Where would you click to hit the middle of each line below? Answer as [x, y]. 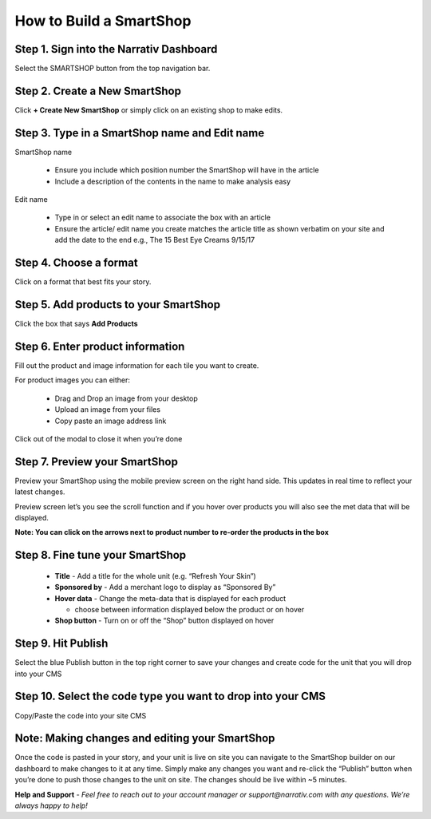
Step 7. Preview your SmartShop [97, 462]
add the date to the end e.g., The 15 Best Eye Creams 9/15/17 [155, 240]
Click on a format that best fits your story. [83, 282]
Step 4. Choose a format [77, 263]
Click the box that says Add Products [77, 324]
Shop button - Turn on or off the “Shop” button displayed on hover [164, 621]
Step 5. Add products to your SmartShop [118, 305]
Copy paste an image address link [111, 421]
